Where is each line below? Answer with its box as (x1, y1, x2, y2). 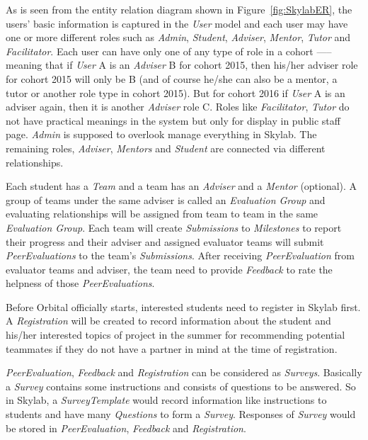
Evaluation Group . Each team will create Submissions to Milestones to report (6, 220, 342, 235)
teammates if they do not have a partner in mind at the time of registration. (6, 341, 338, 356)
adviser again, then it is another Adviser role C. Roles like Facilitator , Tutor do (6, 99, 350, 114)
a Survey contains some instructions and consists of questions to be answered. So (6, 378, 356, 393)
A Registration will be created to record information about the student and (6, 313, 331, 328)
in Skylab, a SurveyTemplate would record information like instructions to (6, 393, 327, 407)
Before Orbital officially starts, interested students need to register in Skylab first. (6, 299, 361, 314)
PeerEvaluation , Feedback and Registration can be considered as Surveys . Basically (6, 365, 362, 380)
